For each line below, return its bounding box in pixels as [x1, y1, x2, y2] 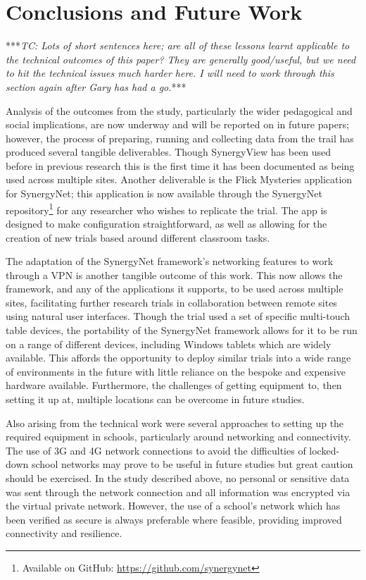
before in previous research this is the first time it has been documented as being [6, 158, 355, 173]
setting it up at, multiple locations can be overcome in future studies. [6, 392, 305, 407]
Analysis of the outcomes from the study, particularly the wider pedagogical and [6, 103, 353, 118]
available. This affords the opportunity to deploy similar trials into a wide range [6, 350, 351, 365]
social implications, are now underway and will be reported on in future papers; [6, 117, 349, 132]
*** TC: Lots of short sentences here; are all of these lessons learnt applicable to [6, 38, 350, 53]
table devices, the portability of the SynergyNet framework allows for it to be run [6, 323, 358, 338]
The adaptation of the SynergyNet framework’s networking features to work [6, 254, 334, 269]
